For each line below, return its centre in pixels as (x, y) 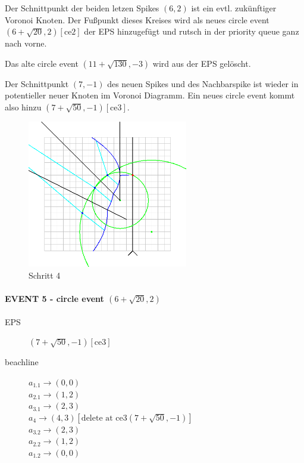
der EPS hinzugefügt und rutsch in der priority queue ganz (192, 31)
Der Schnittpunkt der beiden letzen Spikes (82, 8)
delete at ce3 (104, 418)
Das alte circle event (42, 63)
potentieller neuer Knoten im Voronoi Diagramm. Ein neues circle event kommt (150, 95)
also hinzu (23, 107)
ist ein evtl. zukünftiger (234, 8)
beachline (22, 362)
